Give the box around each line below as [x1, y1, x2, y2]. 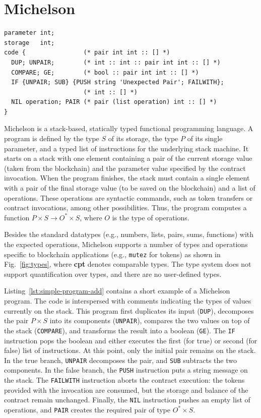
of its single [187, 133, 223, 144]
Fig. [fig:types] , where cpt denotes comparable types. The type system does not [4, 259, 251, 269]
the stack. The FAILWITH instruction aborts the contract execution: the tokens [4, 375, 245, 385]
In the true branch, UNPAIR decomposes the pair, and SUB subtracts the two [4, 354, 237, 365]
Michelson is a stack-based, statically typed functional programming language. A [4, 123, 253, 134]
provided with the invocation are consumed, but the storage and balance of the [4, 384, 248, 395]
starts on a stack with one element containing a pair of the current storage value [4, 153, 252, 163]
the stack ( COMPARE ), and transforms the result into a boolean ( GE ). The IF [4, 325, 235, 335]
